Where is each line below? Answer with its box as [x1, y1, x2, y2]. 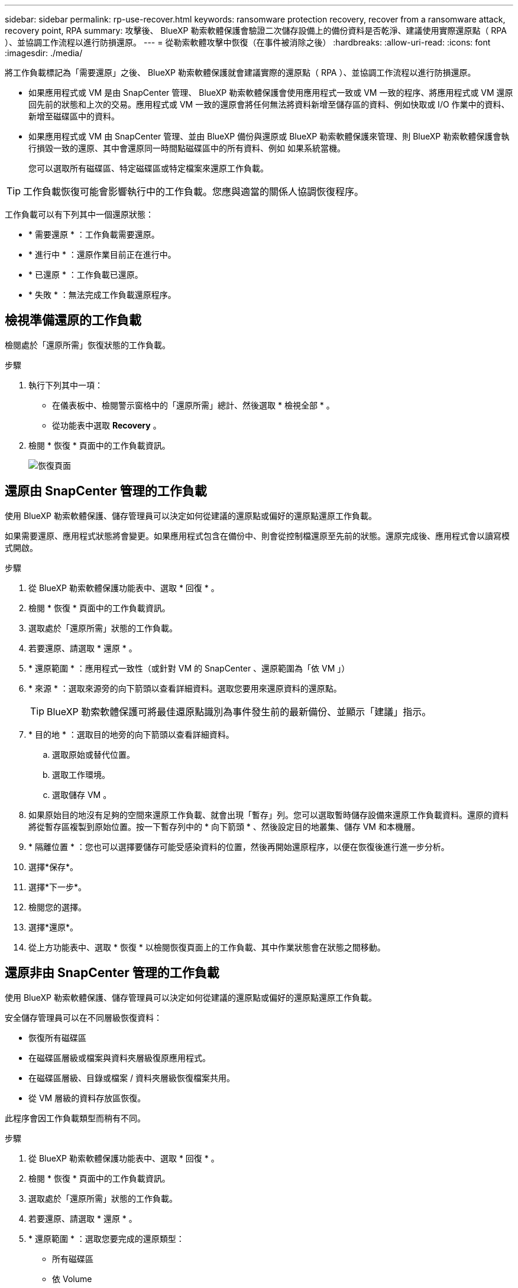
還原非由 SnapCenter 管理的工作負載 [5, 965, 219, 981]
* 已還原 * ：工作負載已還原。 [28, 270, 143, 280]
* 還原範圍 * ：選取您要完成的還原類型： [28, 1233, 184, 1244]
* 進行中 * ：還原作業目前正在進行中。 [28, 249, 176, 259]
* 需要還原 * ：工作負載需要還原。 [28, 229, 160, 239]
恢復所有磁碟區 [28, 1032, 86, 1043]
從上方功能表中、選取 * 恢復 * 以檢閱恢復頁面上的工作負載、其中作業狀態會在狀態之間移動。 [28, 942, 386, 952]
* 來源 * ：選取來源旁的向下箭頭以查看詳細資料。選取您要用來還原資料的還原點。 [28, 683, 342, 693]
